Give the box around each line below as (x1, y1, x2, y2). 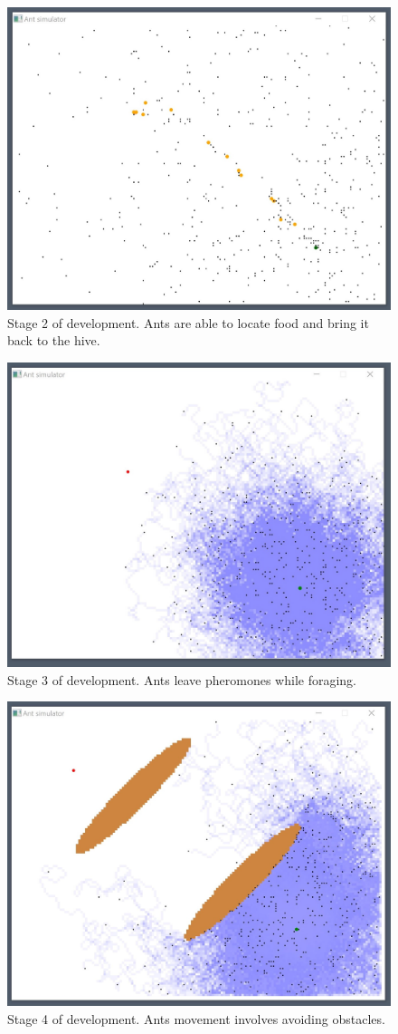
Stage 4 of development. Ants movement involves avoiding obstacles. (7, 1009, 385, 1028)
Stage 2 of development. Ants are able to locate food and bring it (7, 313, 369, 332)
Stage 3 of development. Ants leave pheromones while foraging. (7, 670, 356, 689)
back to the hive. (7, 331, 100, 350)
